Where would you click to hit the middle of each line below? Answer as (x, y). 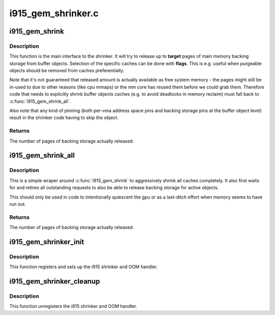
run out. (18, 204)
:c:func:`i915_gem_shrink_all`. (40, 101)
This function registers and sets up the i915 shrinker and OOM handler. (84, 267)
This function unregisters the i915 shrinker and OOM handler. (73, 306)
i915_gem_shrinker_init (47, 242)
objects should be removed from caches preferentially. (67, 71)
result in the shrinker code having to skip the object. (64, 118)
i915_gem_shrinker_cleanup (55, 282)
